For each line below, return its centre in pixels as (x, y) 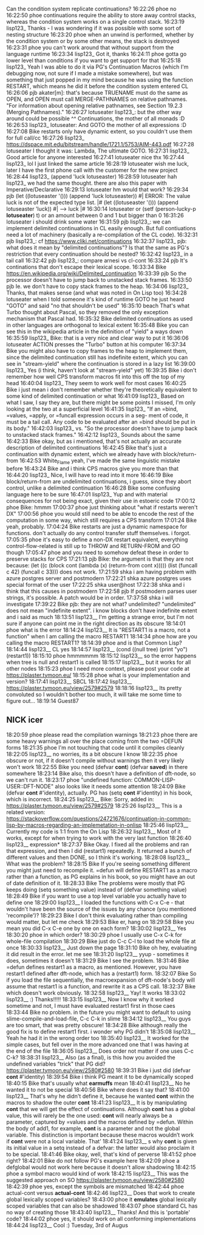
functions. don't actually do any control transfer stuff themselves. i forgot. (99, 533)
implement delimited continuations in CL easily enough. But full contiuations (101, 228)
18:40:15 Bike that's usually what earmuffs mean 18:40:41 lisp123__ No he (98, 1083)
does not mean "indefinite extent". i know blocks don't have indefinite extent (102, 611)
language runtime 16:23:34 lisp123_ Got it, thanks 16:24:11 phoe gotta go (97, 54)
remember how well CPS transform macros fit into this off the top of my (96, 377)
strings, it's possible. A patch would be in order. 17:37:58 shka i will (90, 597)
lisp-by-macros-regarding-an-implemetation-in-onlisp (74, 825)
